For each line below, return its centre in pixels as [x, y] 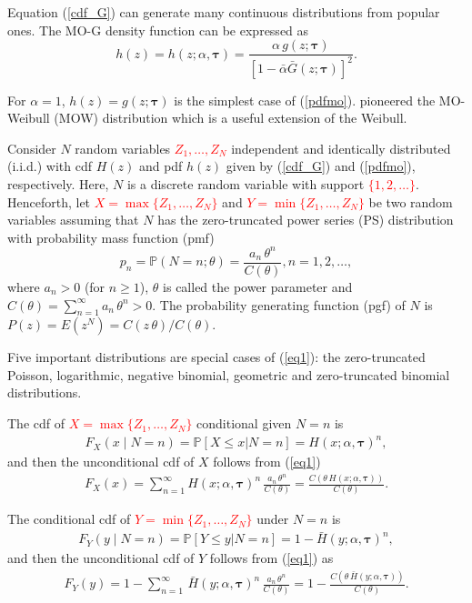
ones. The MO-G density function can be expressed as [158, 30]
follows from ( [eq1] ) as [271, 558]
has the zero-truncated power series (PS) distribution [306, 220]
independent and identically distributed [341, 148]
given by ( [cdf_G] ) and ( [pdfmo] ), [321, 166]
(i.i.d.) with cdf [50, 166]
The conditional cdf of [69, 519]
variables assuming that [73, 220]
